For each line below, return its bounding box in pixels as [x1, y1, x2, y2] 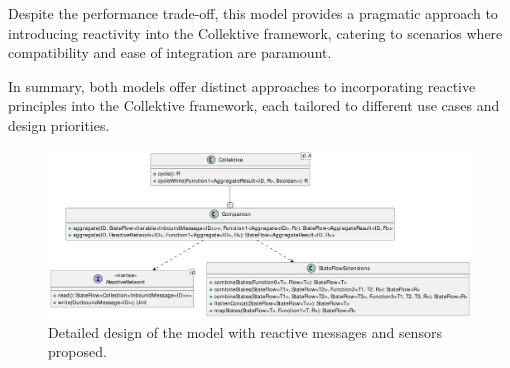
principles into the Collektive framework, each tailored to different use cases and [8, 95, 500, 116]
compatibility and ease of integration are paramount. [8, 42, 332, 63]
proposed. [48, 341, 107, 362]
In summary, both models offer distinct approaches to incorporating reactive [8, 75, 476, 96]
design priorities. [8, 114, 110, 135]
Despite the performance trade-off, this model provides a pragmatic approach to [8, 3, 498, 23]
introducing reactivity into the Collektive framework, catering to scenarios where [8, 22, 503, 43]
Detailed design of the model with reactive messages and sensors [48, 321, 442, 342]
